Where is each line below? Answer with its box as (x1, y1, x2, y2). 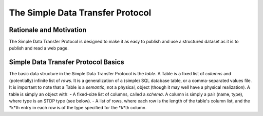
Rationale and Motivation (9, 26, 87, 34)
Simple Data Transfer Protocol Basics (9, 58, 124, 66)
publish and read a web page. (9, 45, 69, 51)
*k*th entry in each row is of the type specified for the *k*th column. (9, 105, 147, 111)
